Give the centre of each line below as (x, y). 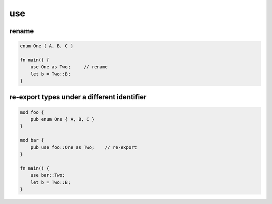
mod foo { (32, 112)
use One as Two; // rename (69, 67)
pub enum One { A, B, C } (62, 119)
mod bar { (32, 140)
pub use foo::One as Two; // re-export (84, 147)
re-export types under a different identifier (78, 97)
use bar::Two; (48, 175)
